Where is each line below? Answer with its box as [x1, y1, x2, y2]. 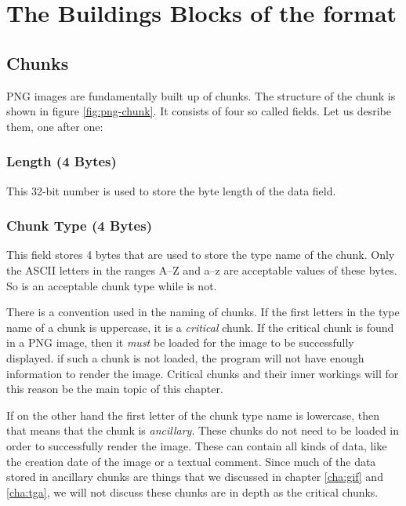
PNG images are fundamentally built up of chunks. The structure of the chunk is [6, 87, 396, 104]
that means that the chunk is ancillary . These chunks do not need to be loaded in [6, 422, 400, 439]
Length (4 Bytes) [6, 151, 117, 171]
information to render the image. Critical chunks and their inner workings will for [6, 365, 399, 381]
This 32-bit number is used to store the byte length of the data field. [6, 182, 336, 198]
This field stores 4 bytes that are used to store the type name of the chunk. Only [6, 246, 395, 263]
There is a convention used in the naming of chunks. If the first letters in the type [6, 304, 400, 320]
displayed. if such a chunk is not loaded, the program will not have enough [6, 349, 364, 366]
